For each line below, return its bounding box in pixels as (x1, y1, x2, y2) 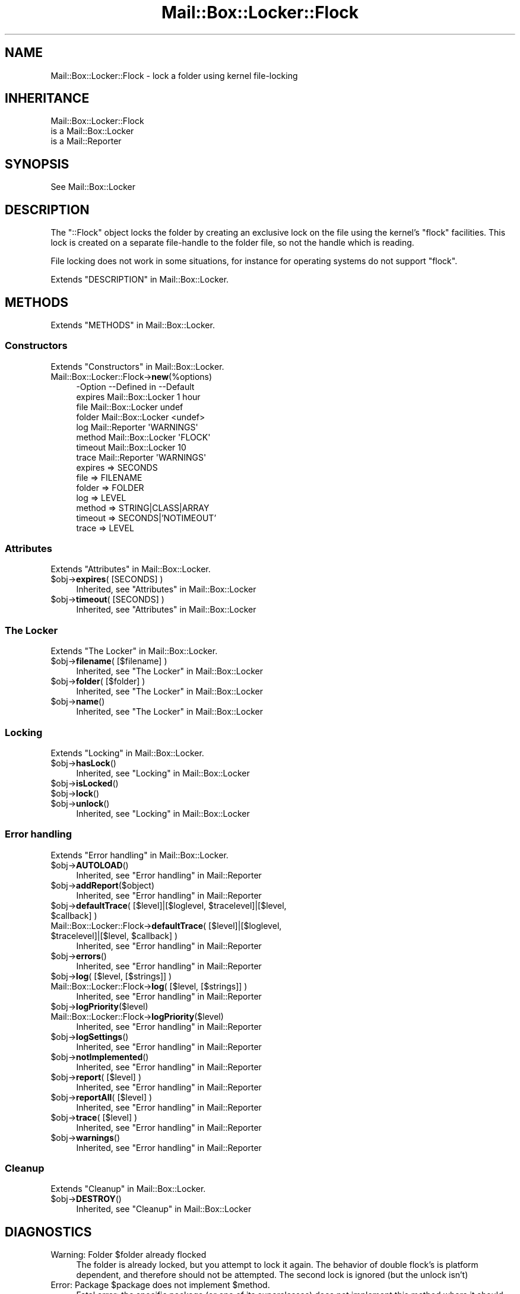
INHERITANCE (5, 91, 90, 106)
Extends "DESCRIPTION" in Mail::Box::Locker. (50, 274, 229, 285)
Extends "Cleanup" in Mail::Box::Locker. (50, 1184, 206, 1194)
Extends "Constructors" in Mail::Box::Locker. (50, 361, 224, 372)
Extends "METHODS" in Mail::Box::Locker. (50, 319, 215, 330)
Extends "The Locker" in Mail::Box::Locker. (50, 646, 218, 656)
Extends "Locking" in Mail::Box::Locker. (50, 747, 204, 758)
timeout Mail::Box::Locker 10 (76, 442, 186, 452)
